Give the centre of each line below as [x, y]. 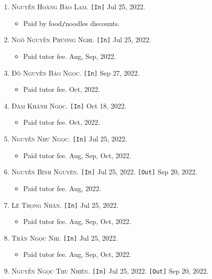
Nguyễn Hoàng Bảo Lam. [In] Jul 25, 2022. [78, 6]
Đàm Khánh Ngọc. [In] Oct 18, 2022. [69, 105]
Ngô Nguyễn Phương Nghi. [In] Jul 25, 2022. [81, 40]
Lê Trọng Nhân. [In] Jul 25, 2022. [65, 205]
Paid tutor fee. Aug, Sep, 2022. [70, 56]
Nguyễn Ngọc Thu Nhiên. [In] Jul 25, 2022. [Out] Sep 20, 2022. [110, 271]
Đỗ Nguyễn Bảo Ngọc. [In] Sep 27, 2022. [75, 72]
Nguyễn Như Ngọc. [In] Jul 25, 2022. [69, 139]
